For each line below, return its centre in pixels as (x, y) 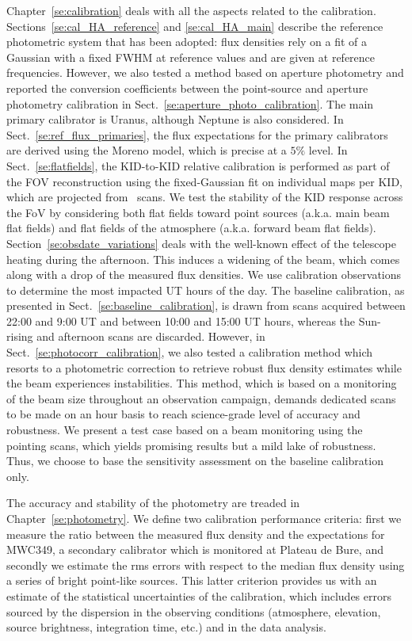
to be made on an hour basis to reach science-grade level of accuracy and (183, 414)
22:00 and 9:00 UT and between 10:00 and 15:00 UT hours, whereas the (181, 320)
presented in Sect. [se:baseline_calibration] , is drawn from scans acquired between (206, 305)
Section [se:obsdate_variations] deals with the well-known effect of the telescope (201, 243)
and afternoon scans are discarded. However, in (151, 336)
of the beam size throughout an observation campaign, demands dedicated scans (201, 398)
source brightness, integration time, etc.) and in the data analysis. (166, 627)
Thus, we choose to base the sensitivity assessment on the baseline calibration (195, 461)
